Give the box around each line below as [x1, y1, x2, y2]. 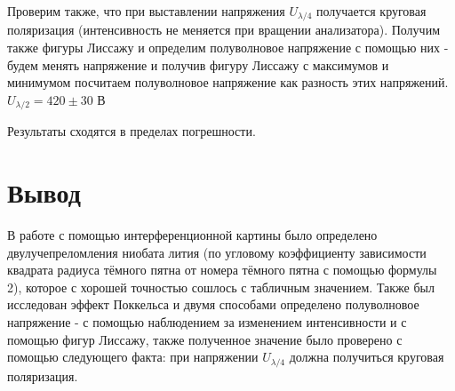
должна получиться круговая [289, 347, 444, 366]
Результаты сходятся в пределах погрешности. [7, 122, 256, 140]
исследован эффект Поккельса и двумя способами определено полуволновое [7, 295, 419, 314]
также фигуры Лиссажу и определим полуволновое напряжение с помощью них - [7, 38, 449, 57]
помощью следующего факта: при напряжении [7, 347, 259, 366]
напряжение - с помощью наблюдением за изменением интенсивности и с [7, 312, 407, 331]
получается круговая [315, 2, 427, 20]
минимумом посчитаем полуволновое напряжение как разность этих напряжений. [7, 73, 449, 92]
